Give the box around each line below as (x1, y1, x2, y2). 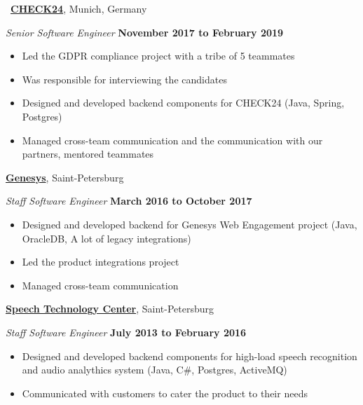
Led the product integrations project (22, 254, 179, 269)
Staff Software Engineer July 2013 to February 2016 (6, 324, 247, 339)
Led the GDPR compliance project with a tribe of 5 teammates (22, 48, 295, 63)
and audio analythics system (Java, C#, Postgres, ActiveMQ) (22, 362, 287, 377)
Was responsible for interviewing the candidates (22, 71, 227, 86)
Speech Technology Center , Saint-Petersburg (6, 301, 214, 316)
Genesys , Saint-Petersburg (6, 170, 124, 184)
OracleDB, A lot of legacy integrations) (22, 231, 191, 245)
